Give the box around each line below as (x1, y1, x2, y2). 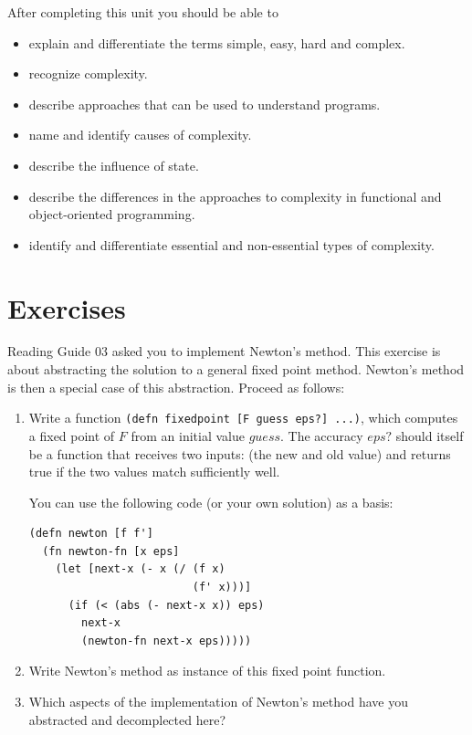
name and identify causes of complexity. (28, 125, 252, 144)
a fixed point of (28, 425, 115, 445)
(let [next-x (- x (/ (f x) (55, 562, 226, 576)
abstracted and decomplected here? (28, 709, 226, 729)
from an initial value (131, 425, 245, 445)
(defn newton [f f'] (28, 527, 153, 541)
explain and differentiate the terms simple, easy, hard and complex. (28, 33, 405, 52)
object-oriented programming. (28, 205, 195, 224)
